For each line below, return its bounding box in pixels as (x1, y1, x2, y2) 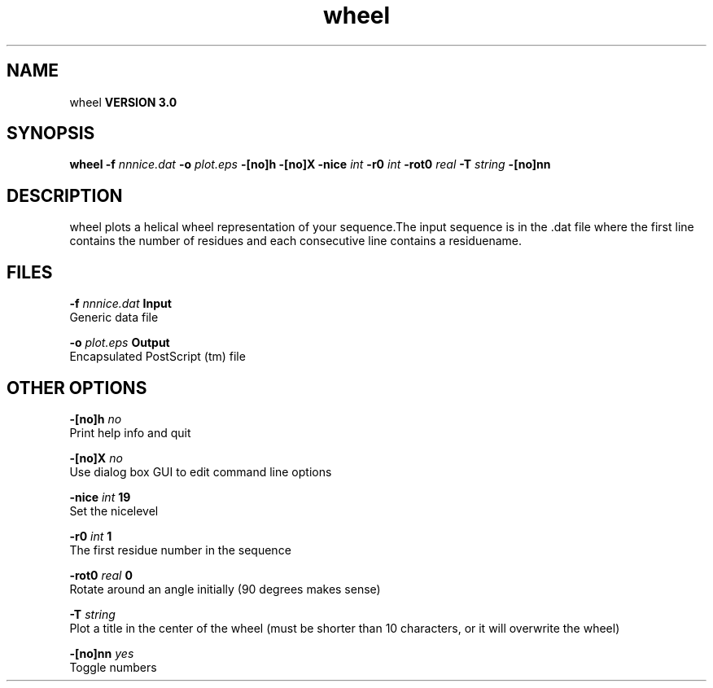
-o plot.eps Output (69, 335, 170, 350)
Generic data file (69, 310, 159, 325)
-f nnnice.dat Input (69, 296, 172, 311)
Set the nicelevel (69, 503, 159, 518)
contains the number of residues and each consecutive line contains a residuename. (69, 234, 522, 248)
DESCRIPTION (7, 185, 123, 206)
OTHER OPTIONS (7, 377, 147, 398)
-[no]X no (69, 450, 123, 465)
